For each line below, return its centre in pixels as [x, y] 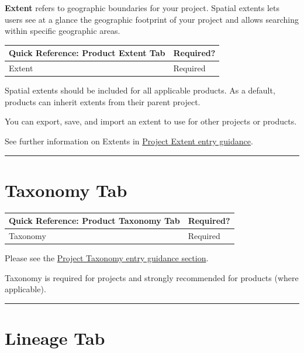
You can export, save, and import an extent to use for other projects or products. [151, 121]
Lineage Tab [55, 338]
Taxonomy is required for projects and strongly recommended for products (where [152, 277]
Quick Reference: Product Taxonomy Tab [94, 221]
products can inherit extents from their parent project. [103, 101]
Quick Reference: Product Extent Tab [87, 53]
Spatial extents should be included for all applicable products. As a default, [140, 90]
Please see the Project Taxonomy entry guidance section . [107, 258]
